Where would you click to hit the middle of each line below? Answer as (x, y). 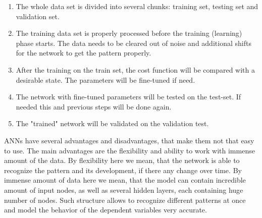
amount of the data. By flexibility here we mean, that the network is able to (122, 160)
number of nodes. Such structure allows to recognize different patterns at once (125, 200)
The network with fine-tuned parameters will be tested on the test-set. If (128, 97)
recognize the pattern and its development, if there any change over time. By (123, 170)
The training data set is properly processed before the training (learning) (129, 33)
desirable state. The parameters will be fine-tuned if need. (106, 79)
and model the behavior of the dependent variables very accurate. (106, 210)
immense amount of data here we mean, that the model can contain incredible (125, 180)
